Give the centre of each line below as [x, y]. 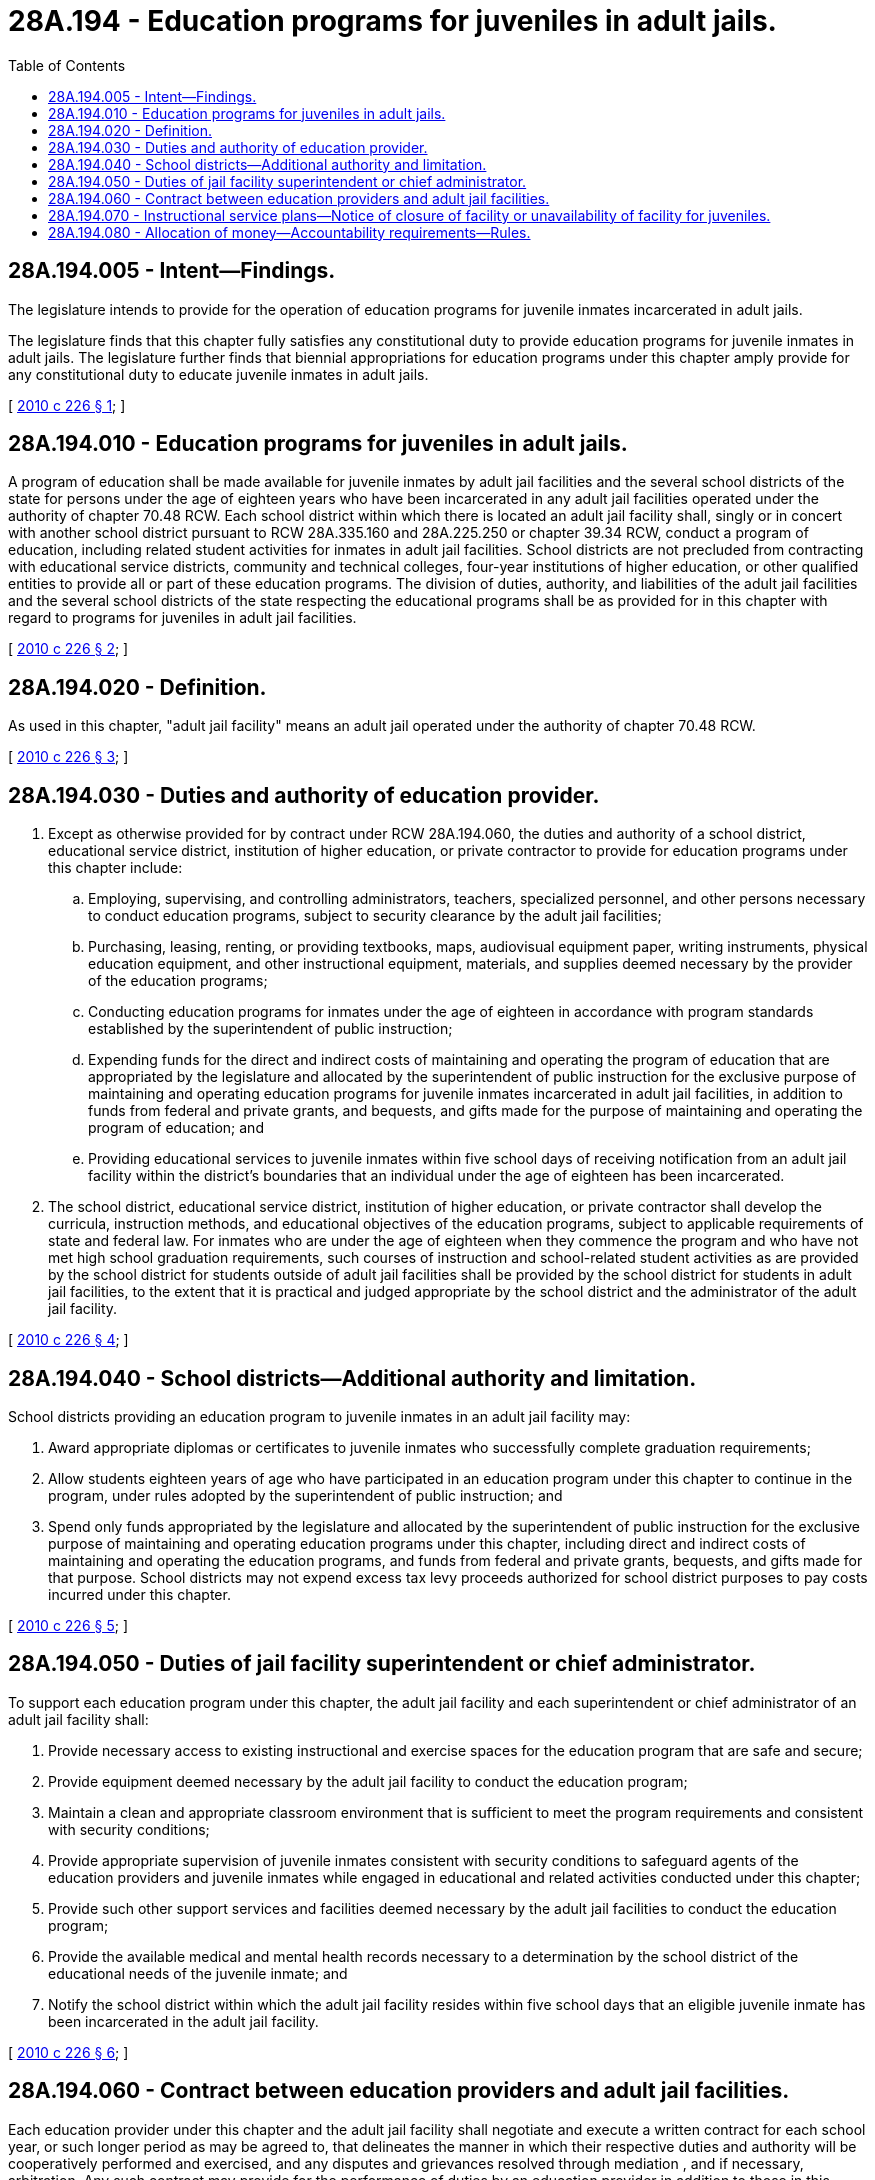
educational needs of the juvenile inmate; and [198, 1973]
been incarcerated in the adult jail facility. [183, 2021]
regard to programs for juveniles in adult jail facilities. [182, 618]
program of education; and [176, 1128]
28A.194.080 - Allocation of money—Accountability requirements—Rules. [289, 232]
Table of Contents [67, 65]
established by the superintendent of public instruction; [270, 1029]
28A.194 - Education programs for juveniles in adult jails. [392, 21]
